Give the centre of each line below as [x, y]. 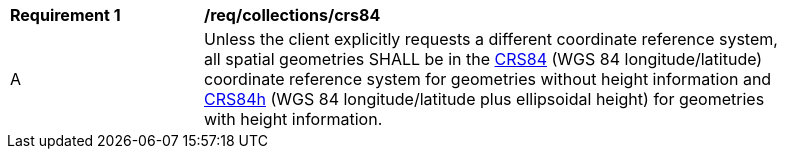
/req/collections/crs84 [292, 15]
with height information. [293, 119]
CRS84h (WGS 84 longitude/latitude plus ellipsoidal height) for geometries [484, 99]
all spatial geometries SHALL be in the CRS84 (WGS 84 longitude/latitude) [483, 59]
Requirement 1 [65, 15]
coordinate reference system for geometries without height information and [488, 79]
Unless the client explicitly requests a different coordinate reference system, [491, 39]
